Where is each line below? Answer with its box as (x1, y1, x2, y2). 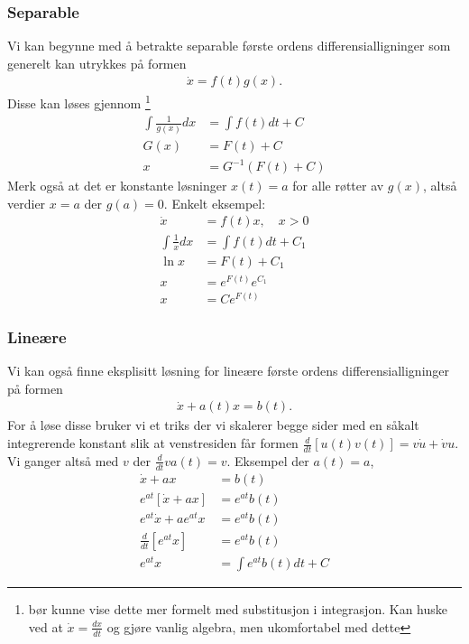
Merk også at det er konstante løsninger (7, 176, 227, 195)
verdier (7, 193, 46, 212)
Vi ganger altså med (7, 451, 119, 470)
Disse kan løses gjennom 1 (7, 91, 151, 113)
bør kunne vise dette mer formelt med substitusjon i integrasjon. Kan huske (28, 600, 447, 619)
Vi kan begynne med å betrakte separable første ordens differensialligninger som (7, 36, 451, 55)
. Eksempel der (226, 451, 309, 470)
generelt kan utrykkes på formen (7, 53, 187, 72)
